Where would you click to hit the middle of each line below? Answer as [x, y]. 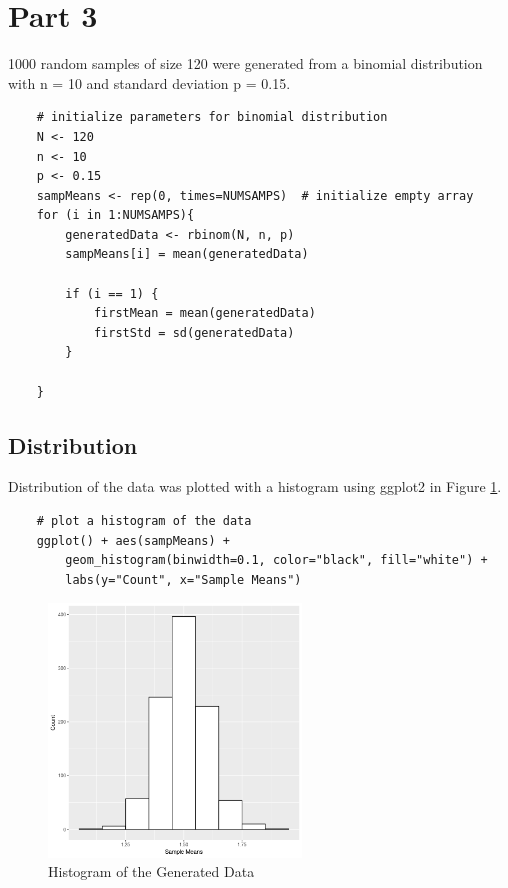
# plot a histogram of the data [144, 521]
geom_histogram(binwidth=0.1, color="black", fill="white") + [276, 560]
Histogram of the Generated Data [151, 871]
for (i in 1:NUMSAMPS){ [115, 215]
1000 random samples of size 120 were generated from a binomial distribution [245, 63]
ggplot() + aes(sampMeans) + [133, 540]
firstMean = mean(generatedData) [204, 313]
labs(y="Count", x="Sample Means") [183, 579]
